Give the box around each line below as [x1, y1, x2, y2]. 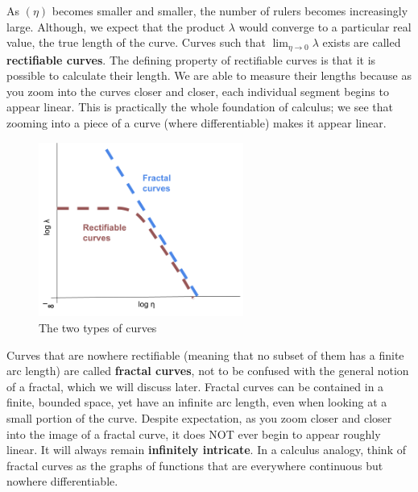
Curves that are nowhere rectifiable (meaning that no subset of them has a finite [6, 346, 404, 363]
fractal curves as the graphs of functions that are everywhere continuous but [6, 457, 383, 473]
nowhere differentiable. [6, 473, 118, 490]
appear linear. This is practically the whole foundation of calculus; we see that [6, 98, 393, 115]
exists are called [322, 34, 401, 51]
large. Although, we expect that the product [6, 18, 226, 35]
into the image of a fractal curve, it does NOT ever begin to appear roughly [6, 425, 381, 442]
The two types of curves [39, 319, 157, 336]
